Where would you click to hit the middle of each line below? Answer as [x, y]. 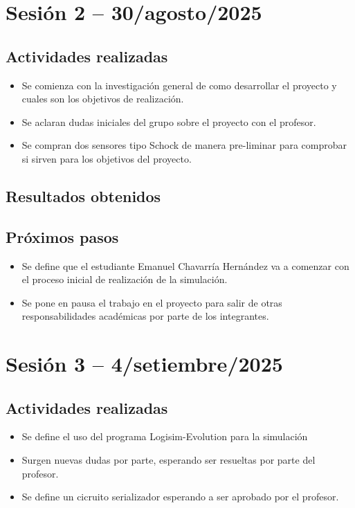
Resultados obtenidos [83, 196]
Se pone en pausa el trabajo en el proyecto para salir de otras [152, 302]
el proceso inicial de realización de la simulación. [125, 279]
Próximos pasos [62, 236]
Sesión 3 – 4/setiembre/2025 [144, 364]
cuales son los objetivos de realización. [103, 99]
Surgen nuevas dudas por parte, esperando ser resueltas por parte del [169, 460]
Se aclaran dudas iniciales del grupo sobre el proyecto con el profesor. [169, 121]
